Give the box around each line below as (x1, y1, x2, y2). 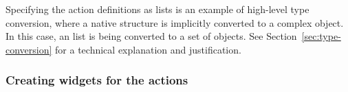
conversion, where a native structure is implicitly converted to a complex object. (6, 15, 344, 30)
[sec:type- (301, 29, 341, 43)
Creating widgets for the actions (6, 71, 188, 89)
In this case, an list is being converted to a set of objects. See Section (6, 29, 297, 43)
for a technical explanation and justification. (55, 42, 241, 56)
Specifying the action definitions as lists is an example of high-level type (6, 2, 309, 16)
